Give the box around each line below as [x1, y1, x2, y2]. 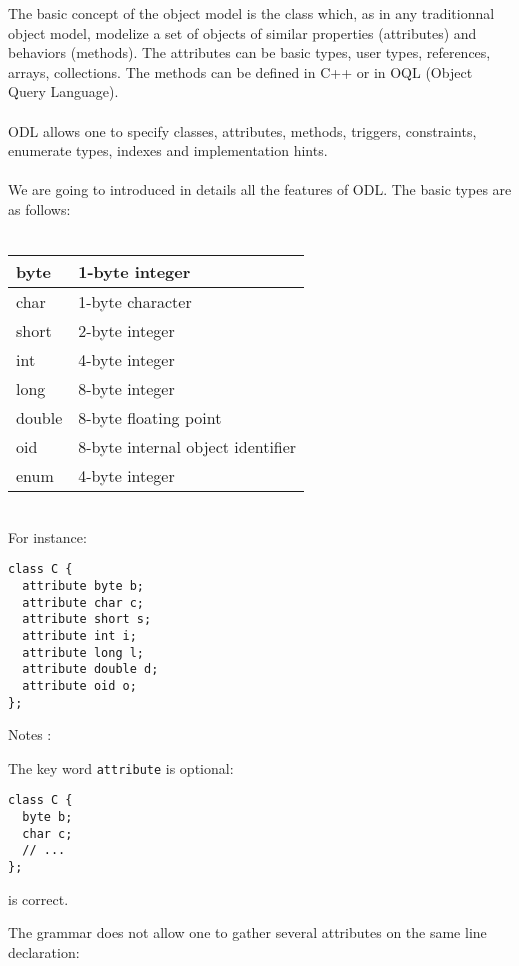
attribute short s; [22, 612, 152, 627]
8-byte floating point [78, 406, 222, 430]
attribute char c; [22, 595, 145, 610]
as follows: [8, 198, 71, 219]
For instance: [8, 526, 87, 547]
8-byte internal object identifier [78, 435, 297, 459]
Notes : [8, 724, 52, 745]
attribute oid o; [22, 678, 137, 693]
